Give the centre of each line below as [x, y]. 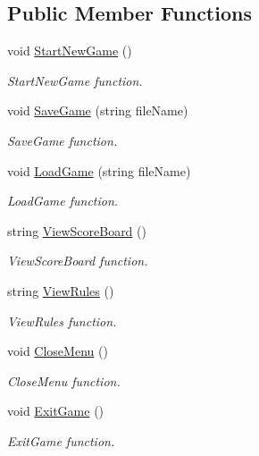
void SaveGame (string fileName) [98, 110]
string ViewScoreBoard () [77, 230]
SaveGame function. [63, 140]
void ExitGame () [56, 411]
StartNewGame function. [75, 80]
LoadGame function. [63, 201]
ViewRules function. [62, 321]
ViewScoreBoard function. [78, 261]
